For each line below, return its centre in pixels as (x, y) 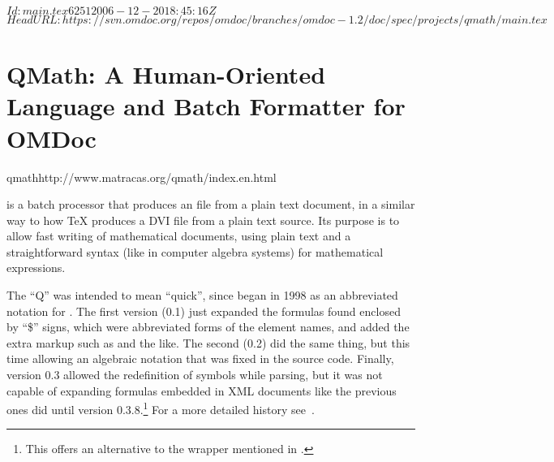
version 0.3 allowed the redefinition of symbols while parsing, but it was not (195, 375)
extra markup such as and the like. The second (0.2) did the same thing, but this (208, 342)
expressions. (36, 268)
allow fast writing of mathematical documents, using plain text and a (179, 236)
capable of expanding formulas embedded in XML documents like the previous (202, 390)
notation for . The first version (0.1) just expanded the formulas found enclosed (204, 311)
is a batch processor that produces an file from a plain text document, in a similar (211, 204)
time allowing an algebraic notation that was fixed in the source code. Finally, (200, 358)
